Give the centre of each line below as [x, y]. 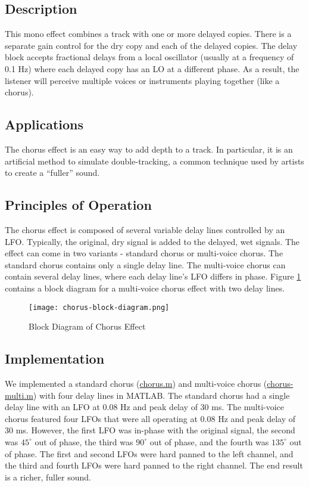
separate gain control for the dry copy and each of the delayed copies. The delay [151, 45]
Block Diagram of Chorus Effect [87, 326]
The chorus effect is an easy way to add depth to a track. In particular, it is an [149, 149]
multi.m [19, 395]
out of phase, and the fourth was [209, 441]
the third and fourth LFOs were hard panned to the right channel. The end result [154, 465]
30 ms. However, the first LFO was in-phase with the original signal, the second [150, 430]
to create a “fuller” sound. [52, 173]
